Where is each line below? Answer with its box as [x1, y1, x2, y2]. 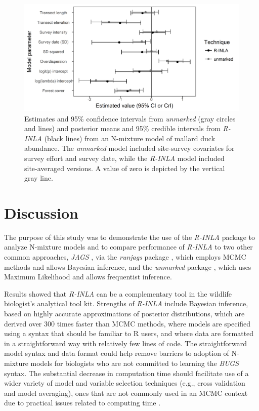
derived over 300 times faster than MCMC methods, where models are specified [4, 318, 251, 328]
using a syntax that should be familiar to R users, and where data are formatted [4, 328, 254, 339]
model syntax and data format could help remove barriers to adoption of [4, 348, 229, 358]
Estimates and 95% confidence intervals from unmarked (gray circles [24, 113, 236, 124]
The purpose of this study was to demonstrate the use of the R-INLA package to [4, 231, 255, 242]
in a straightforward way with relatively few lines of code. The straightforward [4, 338, 247, 348]
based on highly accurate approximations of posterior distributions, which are [4, 308, 245, 319]
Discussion [4, 202, 78, 223]
